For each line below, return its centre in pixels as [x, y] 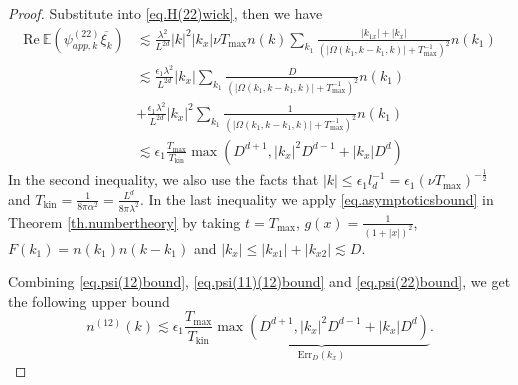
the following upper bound [89, 300]
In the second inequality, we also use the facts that [163, 179]
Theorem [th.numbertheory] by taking [124, 221]
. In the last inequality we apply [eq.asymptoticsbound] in [316, 198]
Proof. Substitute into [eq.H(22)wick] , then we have [165, 13]
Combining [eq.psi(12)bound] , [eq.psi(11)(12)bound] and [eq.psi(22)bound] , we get [259, 281]
